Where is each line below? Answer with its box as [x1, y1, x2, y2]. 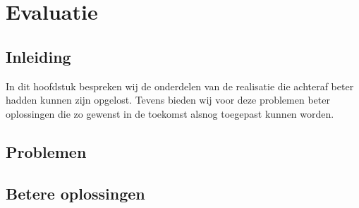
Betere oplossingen [6, 182, 145, 204]
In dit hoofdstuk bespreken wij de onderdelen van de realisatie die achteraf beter [6, 78, 354, 93]
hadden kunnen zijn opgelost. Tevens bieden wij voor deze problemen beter [6, 92, 330, 107]
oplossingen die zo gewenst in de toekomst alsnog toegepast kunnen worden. [6, 106, 334, 121]
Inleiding [6, 45, 71, 67]
